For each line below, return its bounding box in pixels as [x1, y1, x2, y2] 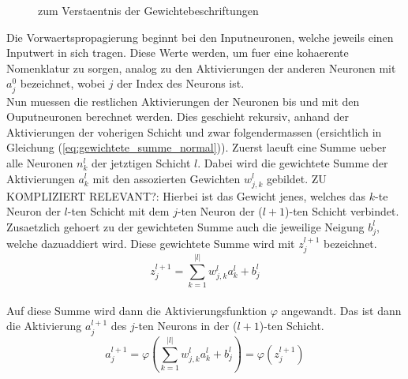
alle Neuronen [6, 154, 73, 171]
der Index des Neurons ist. [117, 75, 245, 92]
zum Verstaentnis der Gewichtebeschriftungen [38, 2, 259, 18]
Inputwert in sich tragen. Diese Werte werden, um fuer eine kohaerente [6, 44, 349, 61]
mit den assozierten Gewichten [92, 170, 241, 186]
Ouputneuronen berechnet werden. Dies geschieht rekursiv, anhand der [6, 108, 349, 125]
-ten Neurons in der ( [134, 317, 238, 334]
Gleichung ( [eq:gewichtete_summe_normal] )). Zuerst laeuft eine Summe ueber [6, 139, 387, 156]
